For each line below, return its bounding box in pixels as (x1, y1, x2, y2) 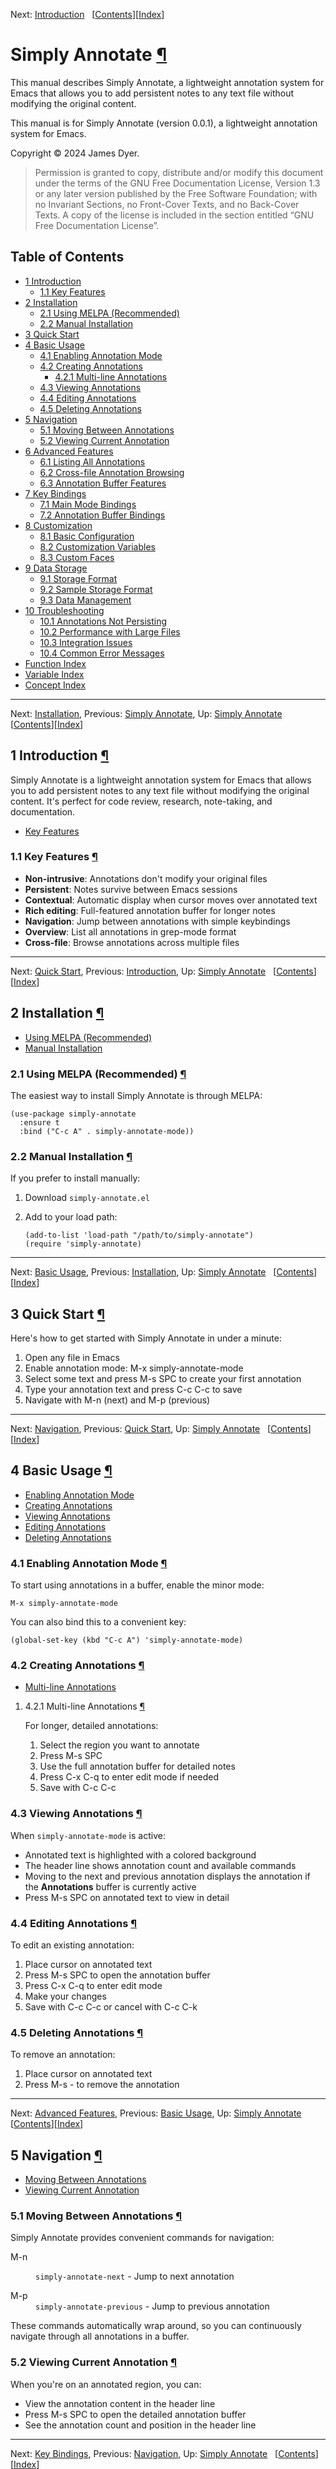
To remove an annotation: (10, 2049, 116, 2061)
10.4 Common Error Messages (39, 647, 165, 659)
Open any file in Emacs (24, 1352, 120, 1364)
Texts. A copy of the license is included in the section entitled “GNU (34, 209, 315, 221)
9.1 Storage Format (39, 572, 118, 584)
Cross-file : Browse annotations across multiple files (24, 936, 240, 948)
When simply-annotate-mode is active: (10, 1829, 166, 1841)
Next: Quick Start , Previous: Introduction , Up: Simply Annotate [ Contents (10, 965, 314, 977)
